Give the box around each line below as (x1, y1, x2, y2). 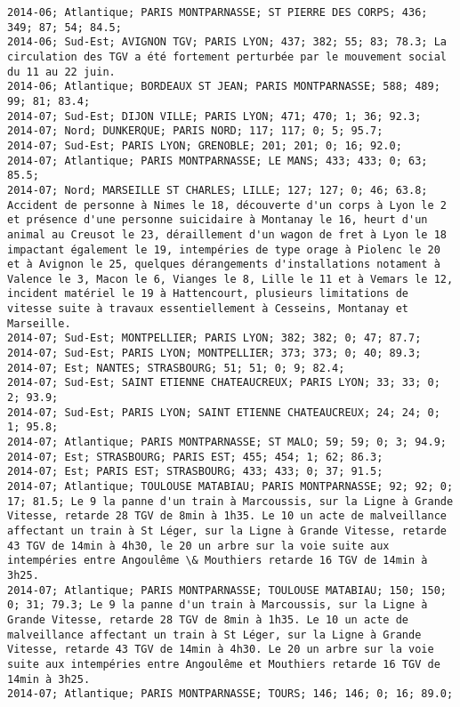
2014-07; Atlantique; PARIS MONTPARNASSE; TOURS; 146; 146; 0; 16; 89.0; (7, 687, 454, 701)
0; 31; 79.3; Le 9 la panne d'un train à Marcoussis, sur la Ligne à (7, 599, 428, 612)
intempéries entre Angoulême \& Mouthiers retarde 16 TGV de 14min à (7, 554, 428, 567)
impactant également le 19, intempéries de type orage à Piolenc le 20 (7, 243, 440, 256)
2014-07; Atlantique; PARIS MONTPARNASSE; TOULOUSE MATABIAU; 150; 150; (7, 583, 447, 597)
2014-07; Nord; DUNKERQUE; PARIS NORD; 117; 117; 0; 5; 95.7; (7, 125, 383, 138)
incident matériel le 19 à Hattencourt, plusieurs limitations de (7, 287, 409, 301)
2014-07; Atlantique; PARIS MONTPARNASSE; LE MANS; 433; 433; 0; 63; (7, 154, 428, 167)
